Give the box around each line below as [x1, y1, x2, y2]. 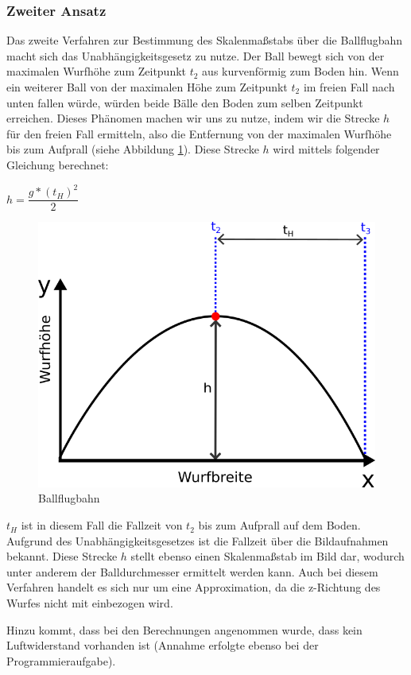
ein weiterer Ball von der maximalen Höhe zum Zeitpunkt [6, 79, 288, 95]
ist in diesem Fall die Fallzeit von [21, 517, 183, 533]
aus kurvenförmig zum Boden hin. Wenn [202, 63, 399, 80]
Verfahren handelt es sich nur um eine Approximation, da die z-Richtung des [6, 579, 381, 595]
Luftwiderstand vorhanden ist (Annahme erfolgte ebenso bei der [6, 637, 319, 654]
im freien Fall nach [303, 79, 395, 95]
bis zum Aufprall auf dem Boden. [198, 517, 361, 533]
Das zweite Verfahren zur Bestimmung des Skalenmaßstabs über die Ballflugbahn [6, 32, 403, 48]
